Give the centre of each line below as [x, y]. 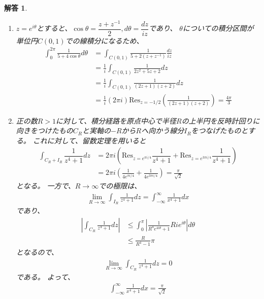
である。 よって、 [45, 276]
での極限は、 [120, 186]
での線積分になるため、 [104, 40]
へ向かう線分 [163, 130]
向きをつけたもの [44, 130]
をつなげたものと [220, 130]
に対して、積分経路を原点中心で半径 [116, 120]
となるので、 [37, 252]
